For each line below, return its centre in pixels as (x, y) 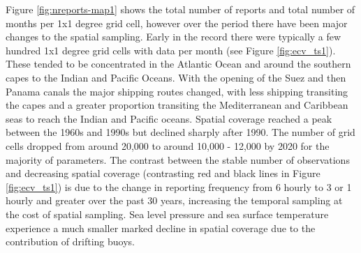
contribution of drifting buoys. (70, 242)
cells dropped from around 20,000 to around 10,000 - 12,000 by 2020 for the (168, 145)
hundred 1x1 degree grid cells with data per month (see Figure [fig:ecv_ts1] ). (171, 50)
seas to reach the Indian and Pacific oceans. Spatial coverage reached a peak (169, 118)
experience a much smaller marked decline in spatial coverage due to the (161, 228)
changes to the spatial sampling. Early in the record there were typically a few (174, 37)
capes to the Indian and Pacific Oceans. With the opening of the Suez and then (176, 77)
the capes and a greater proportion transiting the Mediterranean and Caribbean (177, 105)
